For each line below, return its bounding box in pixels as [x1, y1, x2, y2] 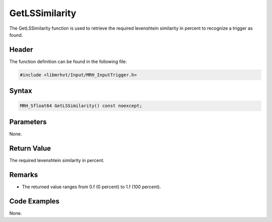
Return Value [9, 144, 51, 153]
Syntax [9, 87, 32, 95]
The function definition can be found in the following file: [9, 58, 127, 64]
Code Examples [9, 197, 60, 205]
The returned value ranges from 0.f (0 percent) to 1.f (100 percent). [22, 184, 161, 190]
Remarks [9, 170, 38, 179]
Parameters [9, 117, 47, 126]
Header [9, 45, 33, 54]
